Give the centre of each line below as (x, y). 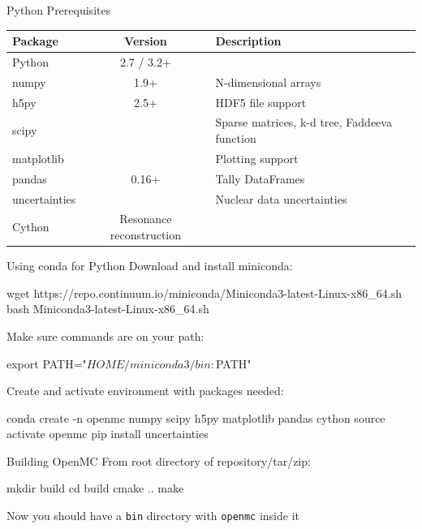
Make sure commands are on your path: (105, 335)
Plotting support (257, 158)
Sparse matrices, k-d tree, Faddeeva (304, 122)
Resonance (146, 219)
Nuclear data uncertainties (281, 198)
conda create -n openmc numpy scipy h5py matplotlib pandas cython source (196, 417)
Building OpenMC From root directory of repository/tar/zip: (159, 460)
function (236, 138)
